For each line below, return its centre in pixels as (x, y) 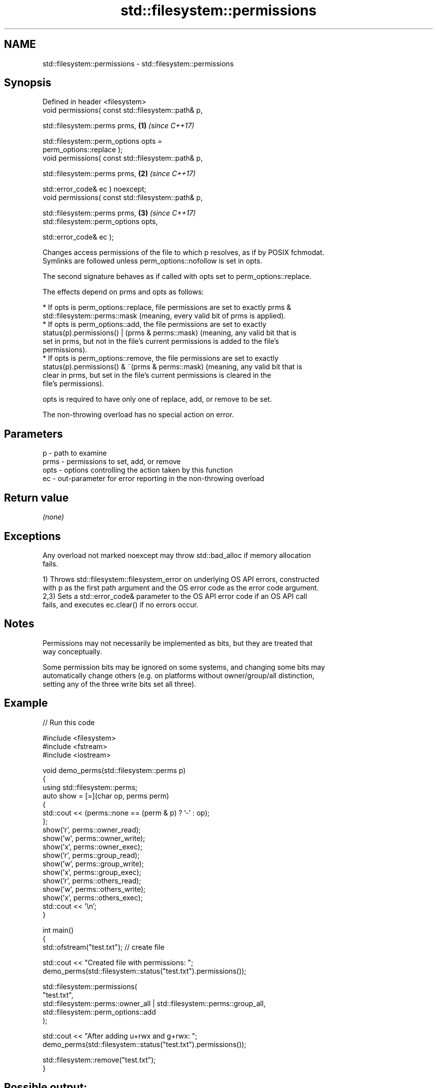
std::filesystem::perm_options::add (99, 1012)
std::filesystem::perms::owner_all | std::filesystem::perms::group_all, (154, 1003)
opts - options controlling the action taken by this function (138, 470)
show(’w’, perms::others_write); (94, 889)
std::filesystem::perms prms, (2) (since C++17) (119, 174)
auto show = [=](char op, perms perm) (106, 796)
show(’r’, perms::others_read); (92, 880)
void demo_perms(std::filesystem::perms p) (114, 770)
